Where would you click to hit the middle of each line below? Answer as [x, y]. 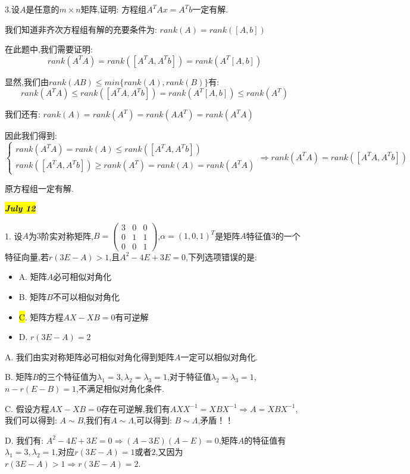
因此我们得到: [31, 135]
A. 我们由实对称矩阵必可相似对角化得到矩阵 [90, 356]
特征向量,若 [27, 256]
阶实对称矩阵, [67, 236]
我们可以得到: [31, 420]
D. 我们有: [24, 440]
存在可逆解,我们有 [135, 408]
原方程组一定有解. [39, 188]
